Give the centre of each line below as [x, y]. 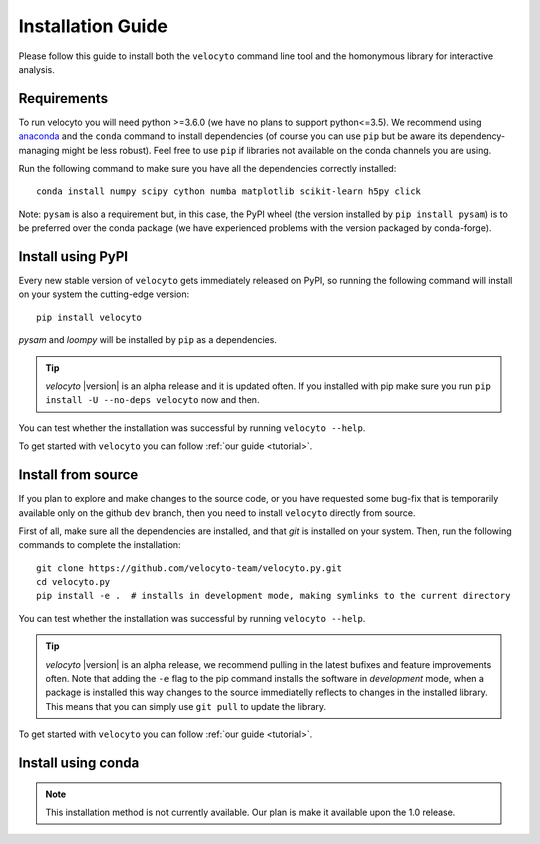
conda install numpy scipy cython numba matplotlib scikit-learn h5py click [229, 191]
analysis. [36, 69]
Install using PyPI [73, 256]
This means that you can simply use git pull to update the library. [186, 706]
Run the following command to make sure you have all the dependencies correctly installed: [207, 169]
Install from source [78, 475]
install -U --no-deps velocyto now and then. [152, 400]
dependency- [477, 136]
